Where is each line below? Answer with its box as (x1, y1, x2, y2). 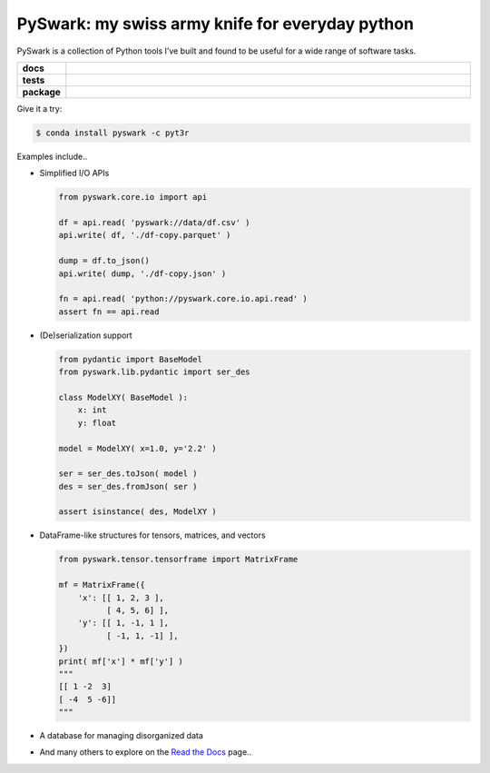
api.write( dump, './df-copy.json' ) (58, 268, 227, 279)
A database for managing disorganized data (39, 730, 204, 741)
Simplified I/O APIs (39, 168, 110, 179)
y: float (77, 418, 117, 428)
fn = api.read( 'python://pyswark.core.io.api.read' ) (58, 293, 308, 304)
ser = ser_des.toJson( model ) (58, 469, 199, 479)
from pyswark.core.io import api (58, 192, 208, 203)
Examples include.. (16, 151, 88, 162)
